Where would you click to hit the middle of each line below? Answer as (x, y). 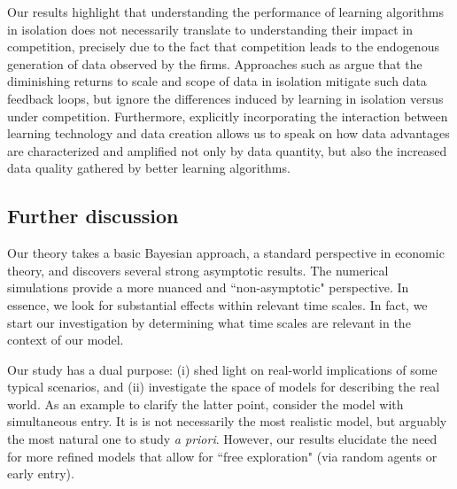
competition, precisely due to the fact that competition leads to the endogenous (223, 47)
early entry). (41, 473)
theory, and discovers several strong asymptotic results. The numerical (198, 270)
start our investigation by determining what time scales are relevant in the (209, 322)
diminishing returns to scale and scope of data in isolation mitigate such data (217, 81)
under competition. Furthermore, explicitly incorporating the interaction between (228, 116)
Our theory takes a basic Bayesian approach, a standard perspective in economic (226, 253)
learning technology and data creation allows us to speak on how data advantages (228, 133)
